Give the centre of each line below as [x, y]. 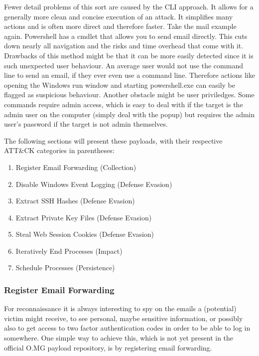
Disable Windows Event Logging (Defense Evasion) [94, 184]
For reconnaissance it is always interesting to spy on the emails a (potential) [120, 308]
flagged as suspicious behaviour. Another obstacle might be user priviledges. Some [129, 94]
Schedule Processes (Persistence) [65, 267]
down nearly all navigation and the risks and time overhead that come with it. [124, 46]
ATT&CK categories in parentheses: [59, 150]
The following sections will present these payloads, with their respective [113, 140]
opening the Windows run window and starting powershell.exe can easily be [120, 85]
